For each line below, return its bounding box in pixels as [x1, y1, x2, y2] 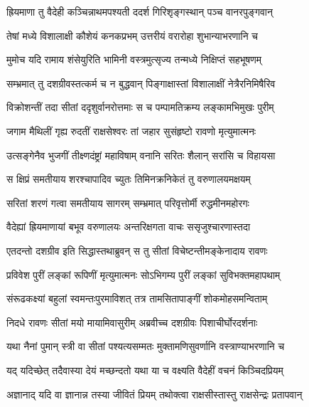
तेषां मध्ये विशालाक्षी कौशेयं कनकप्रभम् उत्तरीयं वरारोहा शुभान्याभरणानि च [6, 28, 258, 43]
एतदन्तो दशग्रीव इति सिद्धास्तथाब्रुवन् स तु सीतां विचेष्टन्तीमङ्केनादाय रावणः [6, 243, 268, 258]
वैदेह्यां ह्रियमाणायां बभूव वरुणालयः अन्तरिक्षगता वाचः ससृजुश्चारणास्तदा [6, 219, 251, 234]
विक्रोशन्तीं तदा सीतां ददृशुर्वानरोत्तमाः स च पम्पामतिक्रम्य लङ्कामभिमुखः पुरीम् [6, 100, 274, 115]
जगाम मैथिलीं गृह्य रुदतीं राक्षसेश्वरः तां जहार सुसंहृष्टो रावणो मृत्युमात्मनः [6, 123, 256, 138]
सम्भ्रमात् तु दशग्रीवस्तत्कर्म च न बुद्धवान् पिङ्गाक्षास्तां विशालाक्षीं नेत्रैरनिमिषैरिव [6, 75, 276, 90]
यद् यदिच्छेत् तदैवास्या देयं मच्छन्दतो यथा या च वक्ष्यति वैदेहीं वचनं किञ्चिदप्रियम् [6, 362, 283, 377]
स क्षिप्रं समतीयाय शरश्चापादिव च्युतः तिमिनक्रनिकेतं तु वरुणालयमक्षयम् [6, 171, 251, 186]
